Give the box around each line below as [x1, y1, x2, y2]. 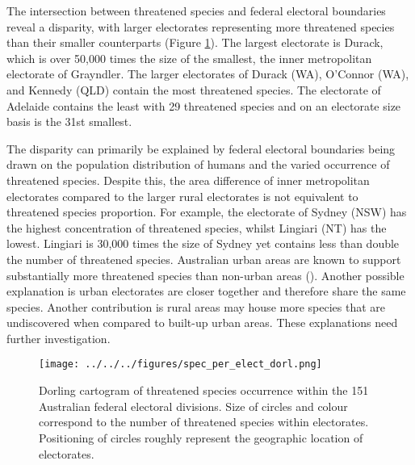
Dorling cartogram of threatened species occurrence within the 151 [39, 382, 369, 399]
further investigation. [6, 329, 111, 346]
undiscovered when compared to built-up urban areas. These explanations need [6, 314, 398, 331]
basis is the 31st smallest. [6, 113, 132, 130]
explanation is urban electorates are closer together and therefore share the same [6, 283, 406, 300]
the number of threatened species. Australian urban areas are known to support [6, 250, 401, 267]
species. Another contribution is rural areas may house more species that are [6, 298, 385, 315]
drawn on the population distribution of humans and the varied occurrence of [6, 156, 390, 173]
